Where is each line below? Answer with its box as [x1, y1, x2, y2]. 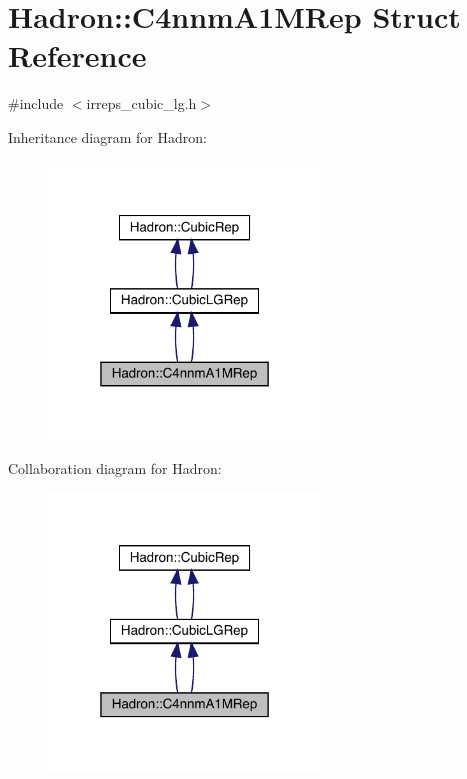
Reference [8, 35, 147, 76]
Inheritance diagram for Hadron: [8, 126, 207, 147]
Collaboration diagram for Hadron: [8, 457, 222, 478]
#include [8, 93, 64, 114]
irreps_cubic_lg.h [86, 93, 197, 114]
